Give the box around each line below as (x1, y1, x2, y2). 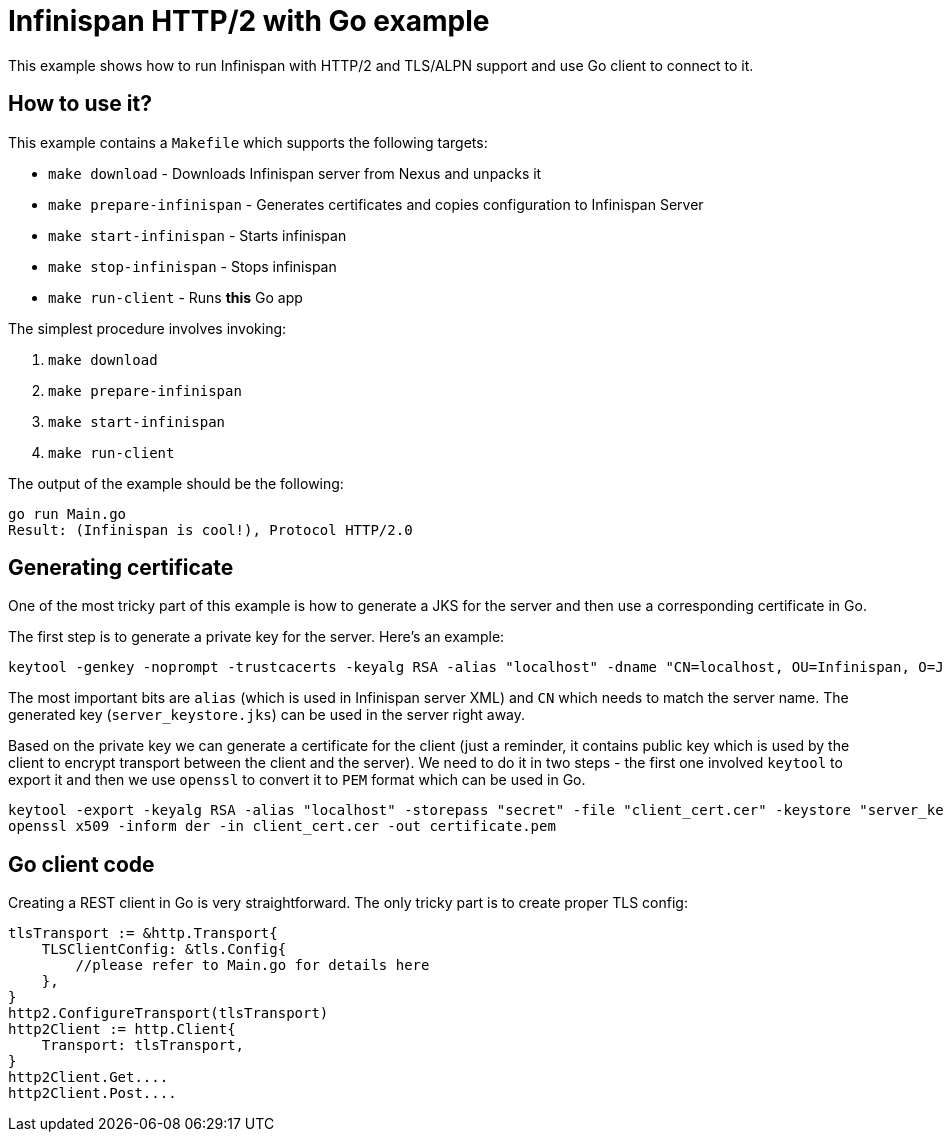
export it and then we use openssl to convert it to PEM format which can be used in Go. (8, 771, 586, 789)
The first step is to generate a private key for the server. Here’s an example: (8, 628, 505, 646)
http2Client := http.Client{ (8, 1021, 236, 1038)
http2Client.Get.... (8, 1069, 169, 1086)
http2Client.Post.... (8, 1085, 177, 1102)
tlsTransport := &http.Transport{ (8, 925, 278, 942)
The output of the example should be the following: (8, 474, 344, 492)
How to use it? (8, 91, 152, 117)
